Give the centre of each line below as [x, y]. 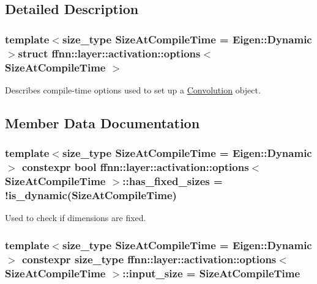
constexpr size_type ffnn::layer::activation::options [149, 259]
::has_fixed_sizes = [173, 180]
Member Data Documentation [103, 122]
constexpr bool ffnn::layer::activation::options [135, 167]
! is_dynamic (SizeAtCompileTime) [91, 195]
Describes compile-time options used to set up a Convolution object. [133, 89]
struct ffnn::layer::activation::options [109, 53]
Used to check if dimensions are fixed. [76, 218]
